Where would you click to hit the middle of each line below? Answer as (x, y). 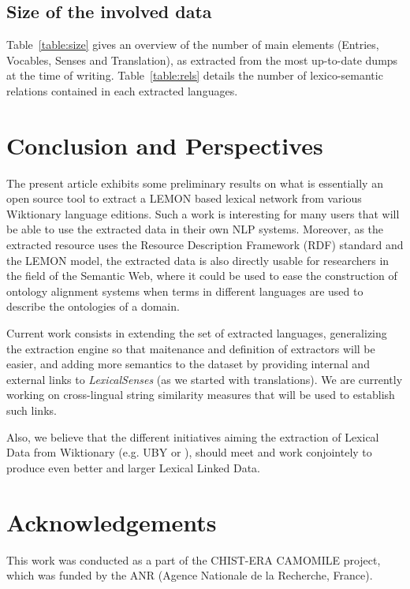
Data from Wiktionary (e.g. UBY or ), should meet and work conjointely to (189, 452)
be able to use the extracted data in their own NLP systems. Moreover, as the (195, 229)
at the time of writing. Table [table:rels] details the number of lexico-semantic (195, 75)
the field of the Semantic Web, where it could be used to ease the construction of (202, 276)
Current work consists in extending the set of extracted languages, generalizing (197, 333)
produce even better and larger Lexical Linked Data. (133, 467)
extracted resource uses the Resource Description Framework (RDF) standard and (205, 245)
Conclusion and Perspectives (165, 145)
